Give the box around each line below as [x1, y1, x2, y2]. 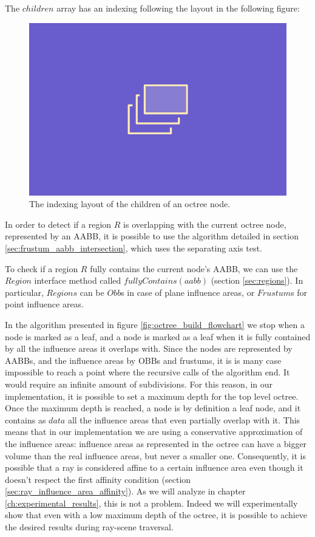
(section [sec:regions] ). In [211, 274, 303, 287]
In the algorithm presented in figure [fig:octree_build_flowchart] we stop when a [5, 318, 305, 330]
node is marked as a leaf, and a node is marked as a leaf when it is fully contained [5, 330, 311, 343]
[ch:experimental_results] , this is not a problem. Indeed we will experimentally [5, 496, 298, 509]
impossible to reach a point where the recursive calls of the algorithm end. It [5, 366, 290, 378]
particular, [5, 286, 44, 298]
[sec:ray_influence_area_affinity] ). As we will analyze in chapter [5, 485, 246, 498]
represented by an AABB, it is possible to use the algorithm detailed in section [5, 230, 299, 242]
